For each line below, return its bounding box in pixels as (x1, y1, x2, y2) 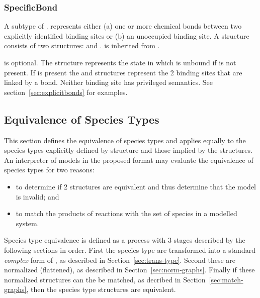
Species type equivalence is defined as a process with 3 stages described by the (4, 235, 245, 245)
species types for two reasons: (4, 164, 95, 175)
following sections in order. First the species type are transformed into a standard (4, 244, 255, 255)
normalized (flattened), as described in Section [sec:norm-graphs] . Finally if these (4, 264, 255, 275)
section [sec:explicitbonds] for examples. (4, 86, 128, 97)
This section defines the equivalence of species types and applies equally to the (4, 135, 246, 145)
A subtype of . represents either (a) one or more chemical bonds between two (4, 21, 242, 31)
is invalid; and (16, 191, 59, 202)
